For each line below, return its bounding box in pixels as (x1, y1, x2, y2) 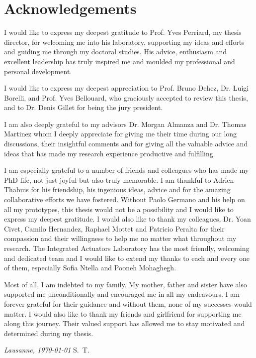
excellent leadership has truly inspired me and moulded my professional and (4, 56, 235, 66)
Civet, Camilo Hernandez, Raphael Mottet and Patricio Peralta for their (4, 223, 225, 234)
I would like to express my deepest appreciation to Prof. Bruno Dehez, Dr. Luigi (4, 83, 249, 93)
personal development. (4, 66, 72, 76)
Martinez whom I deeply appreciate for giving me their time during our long (4, 128, 237, 139)
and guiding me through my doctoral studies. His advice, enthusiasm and (4, 46, 227, 57)
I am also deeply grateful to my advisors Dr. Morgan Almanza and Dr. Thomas (4, 119, 247, 129)
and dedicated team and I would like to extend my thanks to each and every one (4, 252, 250, 263)
